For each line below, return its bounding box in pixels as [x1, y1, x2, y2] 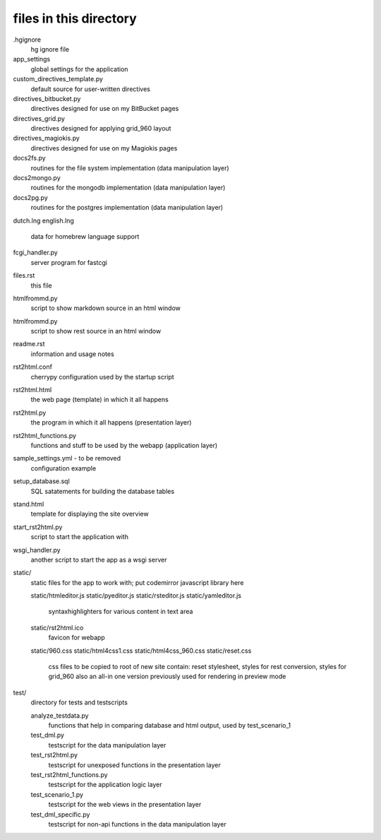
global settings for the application [30, 64, 128, 73]
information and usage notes [30, 350, 114, 358]
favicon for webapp [48, 633, 105, 642]
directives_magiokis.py [13, 134, 80, 143]
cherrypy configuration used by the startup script [30, 372, 174, 381]
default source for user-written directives [30, 85, 151, 93]
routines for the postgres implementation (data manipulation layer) [30, 203, 224, 212]
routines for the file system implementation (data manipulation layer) [30, 163, 229, 172]
